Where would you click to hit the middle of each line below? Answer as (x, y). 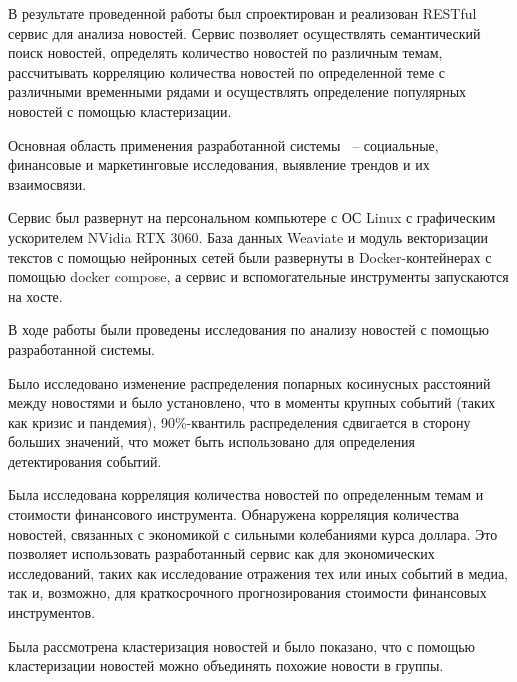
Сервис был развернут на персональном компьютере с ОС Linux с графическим (252, 217)
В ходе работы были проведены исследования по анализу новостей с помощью (249, 329)
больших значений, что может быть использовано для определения (211, 441)
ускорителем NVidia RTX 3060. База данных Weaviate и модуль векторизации (248, 236)
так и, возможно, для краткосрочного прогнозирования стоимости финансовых (247, 592)
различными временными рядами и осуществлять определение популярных (237, 91)
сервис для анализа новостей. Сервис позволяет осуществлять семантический (244, 32)
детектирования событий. (85, 460)
